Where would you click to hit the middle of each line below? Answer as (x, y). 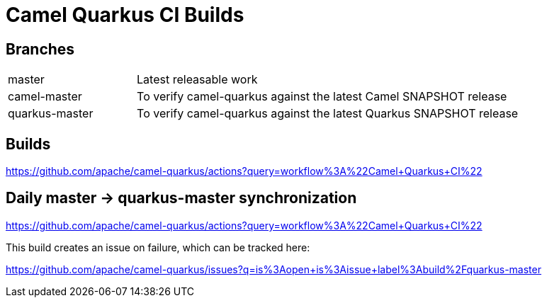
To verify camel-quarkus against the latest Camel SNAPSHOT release (322, 97)
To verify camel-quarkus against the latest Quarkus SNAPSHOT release (328, 114)
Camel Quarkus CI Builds (125, 15)
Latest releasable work (197, 80)
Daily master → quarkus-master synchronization (181, 198)
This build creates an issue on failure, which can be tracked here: (158, 247)
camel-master (45, 97)
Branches (40, 49)
